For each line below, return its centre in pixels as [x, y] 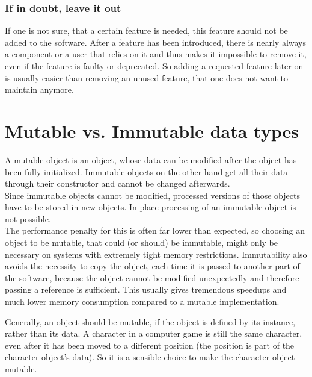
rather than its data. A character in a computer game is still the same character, [154, 333]
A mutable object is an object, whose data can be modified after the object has [151, 159]
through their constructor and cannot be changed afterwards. [118, 183]
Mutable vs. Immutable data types [152, 130]
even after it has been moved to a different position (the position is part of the [150, 345]
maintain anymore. [39, 89]
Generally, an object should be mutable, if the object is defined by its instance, [150, 321]
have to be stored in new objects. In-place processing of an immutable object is [151, 207]
